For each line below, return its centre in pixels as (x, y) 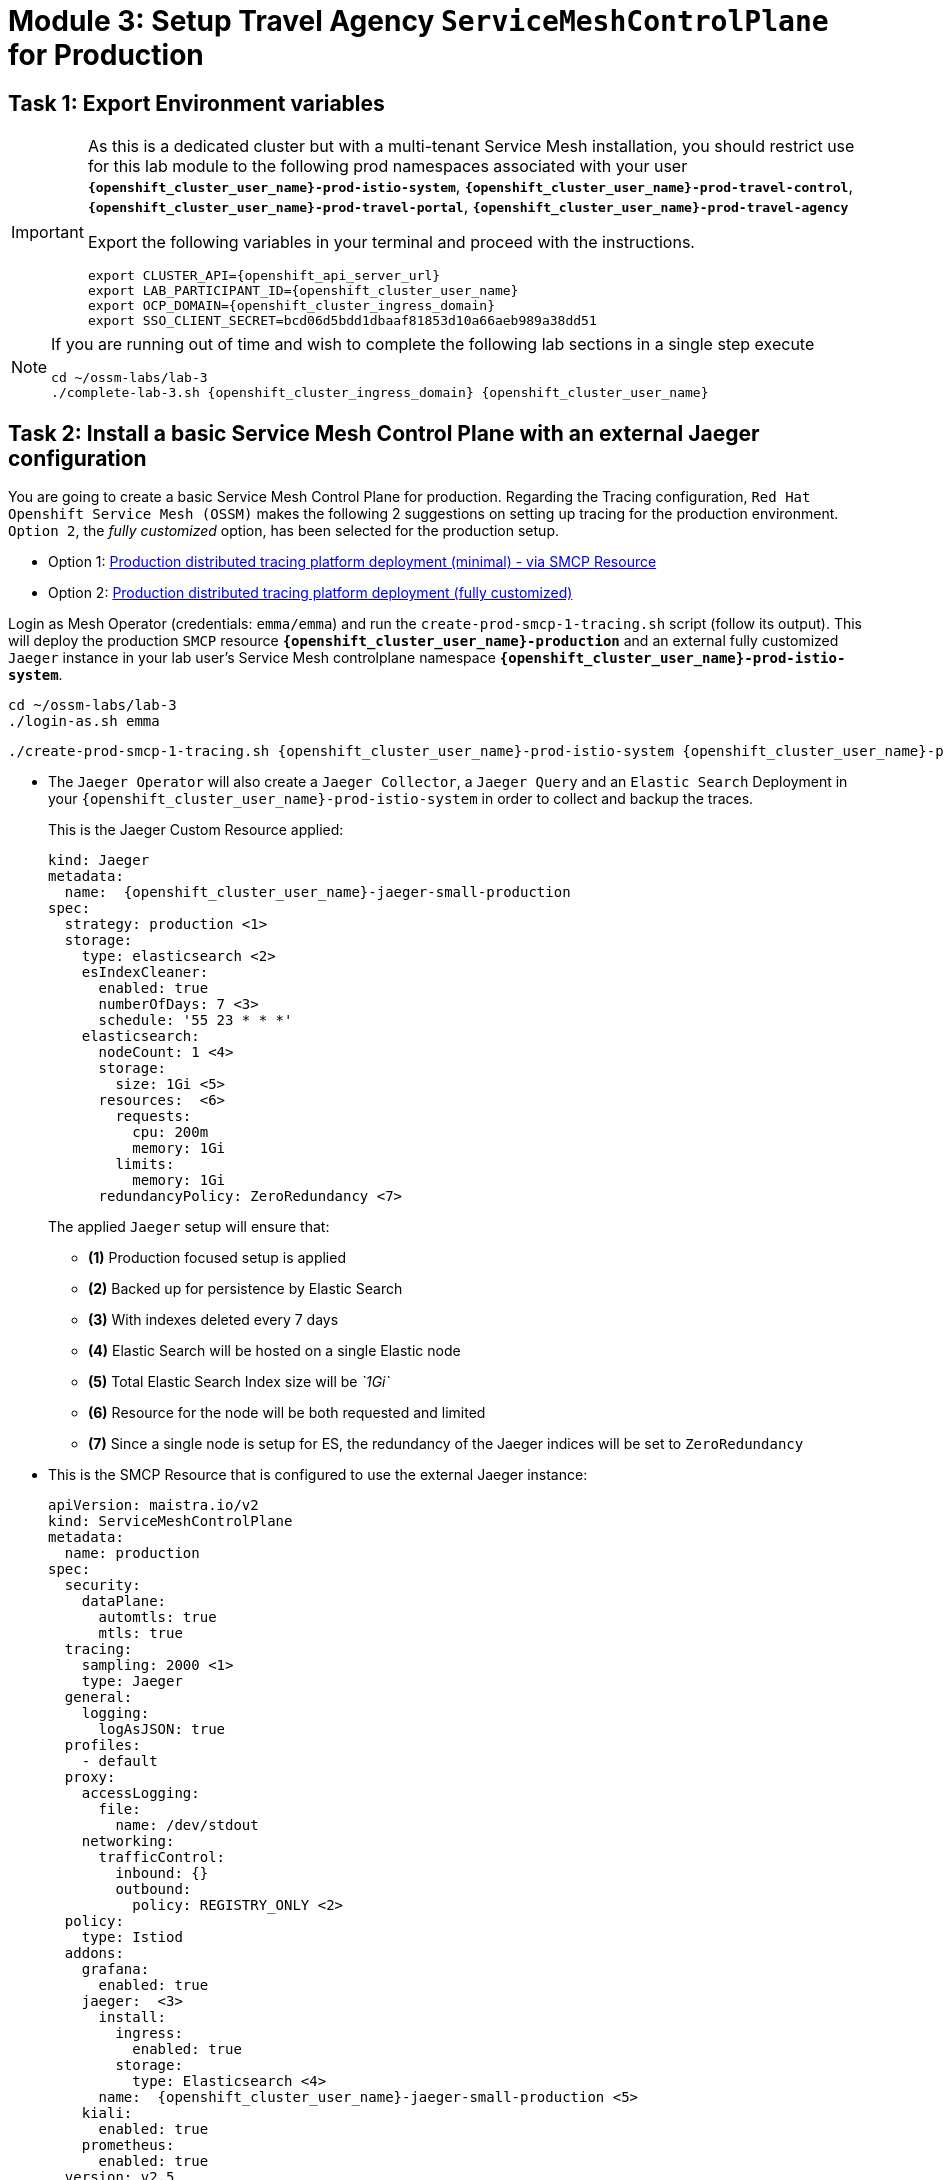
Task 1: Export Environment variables (196, 103)
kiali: (107, 2113)
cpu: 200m (170, 1132)
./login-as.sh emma (84, 721)
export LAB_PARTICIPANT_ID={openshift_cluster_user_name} (303, 291)
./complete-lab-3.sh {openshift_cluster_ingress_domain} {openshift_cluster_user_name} (380, 393)
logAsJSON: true (162, 1729)
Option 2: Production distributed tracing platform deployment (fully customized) (310, 593)
